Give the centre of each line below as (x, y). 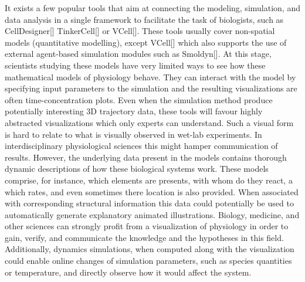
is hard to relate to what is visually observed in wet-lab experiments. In (133, 134)
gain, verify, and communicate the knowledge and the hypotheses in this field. (144, 237)
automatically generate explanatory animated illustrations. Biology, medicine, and (152, 214)
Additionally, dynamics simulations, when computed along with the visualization (150, 249)
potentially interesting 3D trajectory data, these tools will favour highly (134, 111)
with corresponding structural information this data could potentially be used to (149, 203)
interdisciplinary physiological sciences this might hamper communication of (141, 146)
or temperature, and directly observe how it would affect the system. (128, 272)
